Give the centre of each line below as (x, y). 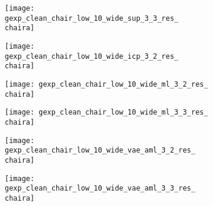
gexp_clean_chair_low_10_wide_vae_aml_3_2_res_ (100, 150)
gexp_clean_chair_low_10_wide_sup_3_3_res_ (92, 18)
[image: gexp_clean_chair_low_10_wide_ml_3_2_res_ (106, 84)
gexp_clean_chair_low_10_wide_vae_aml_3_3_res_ (100, 188)
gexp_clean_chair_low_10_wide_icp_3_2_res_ (92, 56)
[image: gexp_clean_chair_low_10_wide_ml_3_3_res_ (106, 112)
